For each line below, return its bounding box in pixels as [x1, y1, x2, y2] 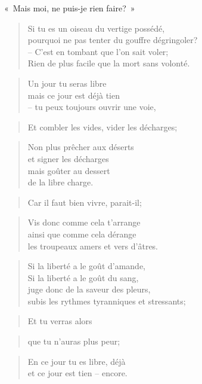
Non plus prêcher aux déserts [27, 141, 134, 153]
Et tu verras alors [27, 315, 92, 327]
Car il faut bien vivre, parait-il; [27, 196, 142, 208]
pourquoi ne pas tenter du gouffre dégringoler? [27, 33, 198, 46]
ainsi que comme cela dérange [27, 227, 136, 240]
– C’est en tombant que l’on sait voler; [27, 45, 169, 57]
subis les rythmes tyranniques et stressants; [27, 294, 186, 307]
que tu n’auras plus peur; [27, 335, 120, 348]
